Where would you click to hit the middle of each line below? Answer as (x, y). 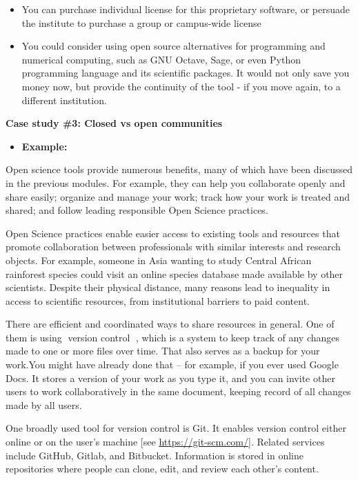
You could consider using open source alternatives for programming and (173, 46)
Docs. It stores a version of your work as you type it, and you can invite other (170, 378)
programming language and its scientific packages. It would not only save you (186, 73)
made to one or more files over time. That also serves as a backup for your (163, 351)
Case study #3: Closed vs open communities (114, 123)
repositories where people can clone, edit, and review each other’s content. (162, 469)
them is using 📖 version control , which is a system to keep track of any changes (173, 337)
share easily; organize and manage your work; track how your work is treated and (178, 196)
